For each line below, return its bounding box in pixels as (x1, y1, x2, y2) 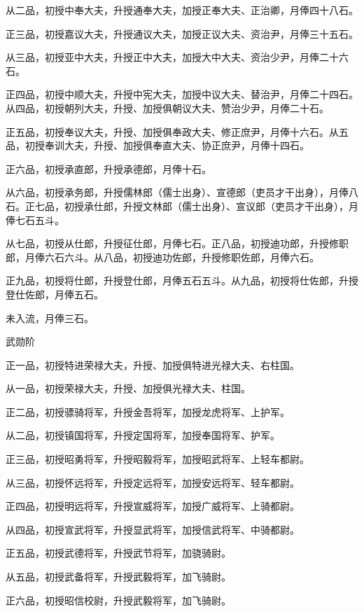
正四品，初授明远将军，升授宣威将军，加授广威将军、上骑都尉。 (6, 499, 300, 513)
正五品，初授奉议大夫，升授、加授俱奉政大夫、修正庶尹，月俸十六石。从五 (6, 124, 349, 139)
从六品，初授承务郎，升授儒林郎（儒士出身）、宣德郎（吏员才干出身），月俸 (6, 185, 349, 200)
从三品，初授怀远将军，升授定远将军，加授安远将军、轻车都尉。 (6, 475, 300, 489)
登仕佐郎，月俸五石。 (6, 286, 104, 301)
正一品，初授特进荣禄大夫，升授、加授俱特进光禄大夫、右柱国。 (6, 357, 300, 372)
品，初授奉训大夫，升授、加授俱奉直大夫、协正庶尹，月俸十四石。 (6, 138, 309, 153)
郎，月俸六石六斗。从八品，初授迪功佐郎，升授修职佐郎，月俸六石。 (6, 249, 319, 264)
